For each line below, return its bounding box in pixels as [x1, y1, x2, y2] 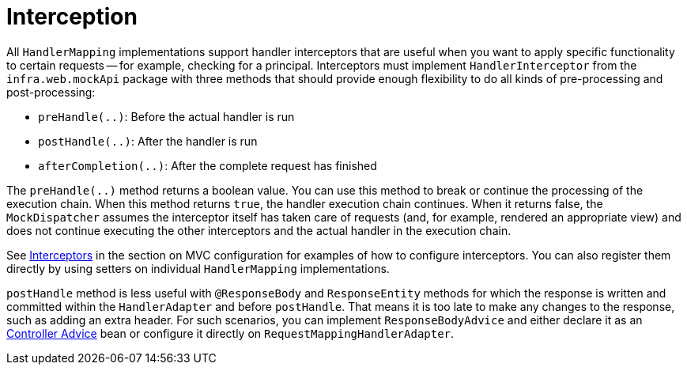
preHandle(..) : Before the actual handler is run [38, 109, 295, 123]
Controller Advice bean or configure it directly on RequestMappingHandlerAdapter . [6, 326, 455, 340]
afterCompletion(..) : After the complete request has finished [38, 158, 377, 172]
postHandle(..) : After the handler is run [38, 134, 258, 148]
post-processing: [6, 85, 96, 99]
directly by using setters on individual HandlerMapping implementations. [6, 261, 390, 275]
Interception [6, 3, 138, 30]
